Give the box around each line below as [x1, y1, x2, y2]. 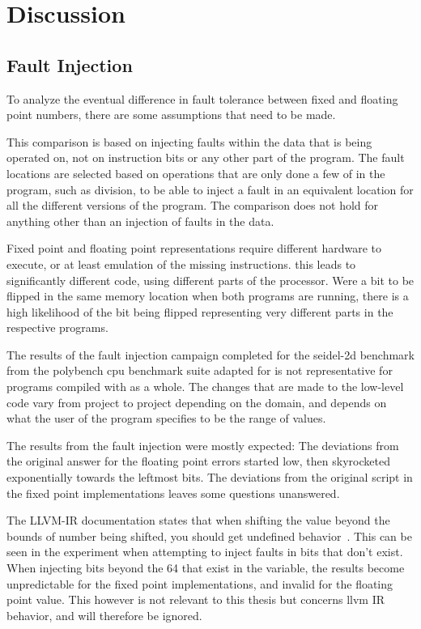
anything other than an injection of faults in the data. [6, 212, 274, 229]
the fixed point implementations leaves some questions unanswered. [6, 484, 340, 501]
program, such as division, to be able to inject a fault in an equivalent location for [6, 181, 414, 198]
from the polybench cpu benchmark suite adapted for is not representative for [6, 362, 393, 379]
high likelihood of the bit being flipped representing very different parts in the [6, 303, 393, 320]
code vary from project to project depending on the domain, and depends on [6, 393, 387, 410]
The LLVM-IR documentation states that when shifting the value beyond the [6, 512, 390, 529]
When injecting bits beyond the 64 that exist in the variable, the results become [6, 559, 405, 576]
